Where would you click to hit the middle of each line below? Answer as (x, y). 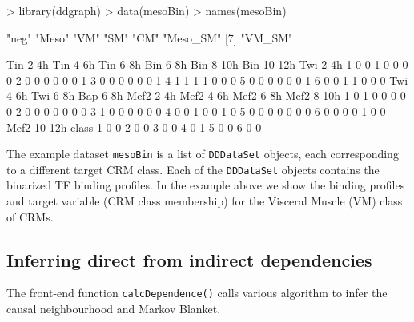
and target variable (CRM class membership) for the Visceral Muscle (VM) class (205, 201)
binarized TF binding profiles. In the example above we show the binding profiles (206, 185)
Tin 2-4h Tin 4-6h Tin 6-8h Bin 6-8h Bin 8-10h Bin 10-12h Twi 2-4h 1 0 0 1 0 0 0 (207, 64)
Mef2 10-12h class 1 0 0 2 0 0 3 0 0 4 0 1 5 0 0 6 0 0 (134, 127)
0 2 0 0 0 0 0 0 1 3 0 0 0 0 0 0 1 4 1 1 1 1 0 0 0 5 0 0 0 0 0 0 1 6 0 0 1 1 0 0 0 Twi (207, 80)
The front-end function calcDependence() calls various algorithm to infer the (197, 293)
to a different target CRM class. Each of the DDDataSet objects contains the (193, 169)
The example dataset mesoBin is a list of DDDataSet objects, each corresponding (203, 154)
